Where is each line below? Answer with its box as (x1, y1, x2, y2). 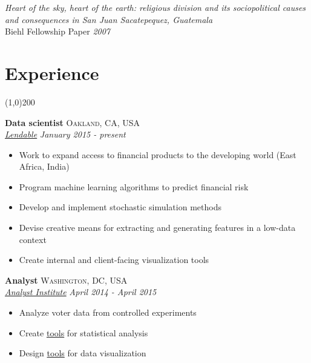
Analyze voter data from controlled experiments (19, 306, 197, 319)
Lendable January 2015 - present (5, 128, 126, 141)
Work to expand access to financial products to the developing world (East (19, 148, 296, 161)
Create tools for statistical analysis (19, 326, 148, 339)
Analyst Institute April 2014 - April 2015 (5, 285, 157, 298)
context (19, 233, 47, 245)
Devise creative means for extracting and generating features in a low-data (19, 221, 296, 234)
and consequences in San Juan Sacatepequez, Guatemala (5, 13, 213, 25)
